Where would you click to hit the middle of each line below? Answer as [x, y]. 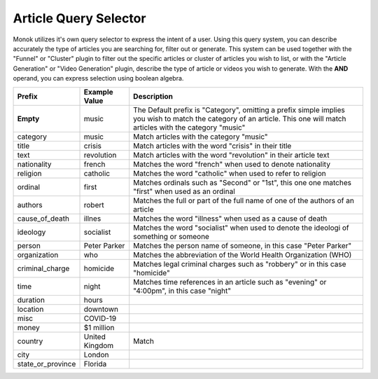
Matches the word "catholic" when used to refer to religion [230, 173]
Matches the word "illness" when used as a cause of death [230, 219]
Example [98, 92]
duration [31, 300]
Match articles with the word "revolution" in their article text [231, 155]
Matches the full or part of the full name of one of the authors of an [244, 200]
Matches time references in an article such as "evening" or [230, 282]
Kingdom [99, 345]
